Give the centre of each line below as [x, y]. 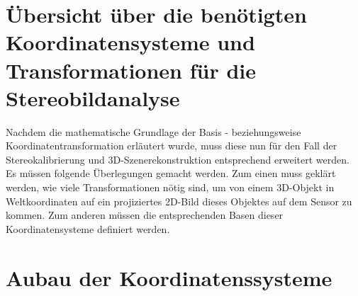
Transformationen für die [131, 70]
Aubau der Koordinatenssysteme [169, 277]
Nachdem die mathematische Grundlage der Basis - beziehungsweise [153, 131]
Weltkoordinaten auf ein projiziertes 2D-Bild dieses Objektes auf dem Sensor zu [179, 201]
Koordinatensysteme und [130, 42]
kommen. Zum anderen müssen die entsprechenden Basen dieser [145, 215]
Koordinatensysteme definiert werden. [88, 228]
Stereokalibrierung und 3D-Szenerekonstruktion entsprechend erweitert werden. [178, 159]
